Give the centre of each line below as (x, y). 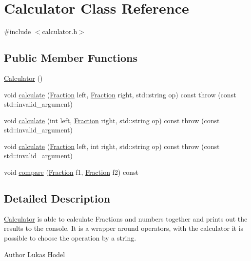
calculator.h (60, 31)
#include (18, 31)
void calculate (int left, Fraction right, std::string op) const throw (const (112, 120)
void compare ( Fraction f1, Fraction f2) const (71, 172)
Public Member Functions (71, 58)
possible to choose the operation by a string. (70, 238)
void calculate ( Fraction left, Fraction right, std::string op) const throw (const (120, 94)
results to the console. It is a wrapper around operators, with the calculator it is (124, 228)
